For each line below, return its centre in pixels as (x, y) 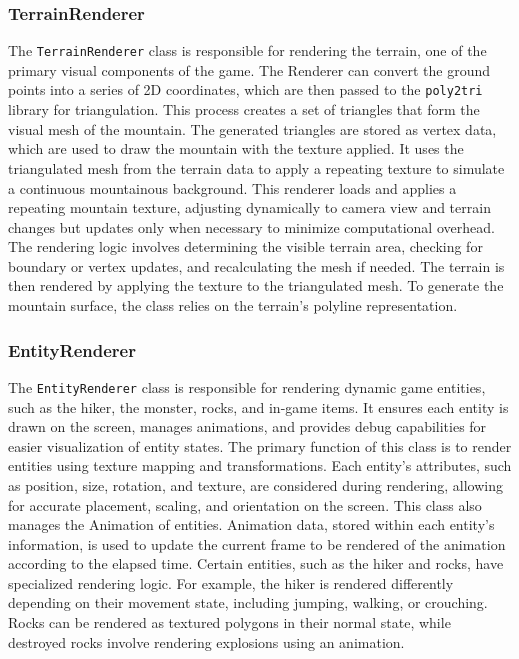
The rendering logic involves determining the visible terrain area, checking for (245, 246)
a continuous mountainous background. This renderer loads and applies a (232, 187)
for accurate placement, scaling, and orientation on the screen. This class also (245, 504)
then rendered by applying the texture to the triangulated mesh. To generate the (256, 285)
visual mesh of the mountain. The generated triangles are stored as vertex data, (252, 128)
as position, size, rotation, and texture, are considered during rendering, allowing (255, 484)
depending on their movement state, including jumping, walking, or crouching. (248, 602)
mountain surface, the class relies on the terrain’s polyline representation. (233, 305)
